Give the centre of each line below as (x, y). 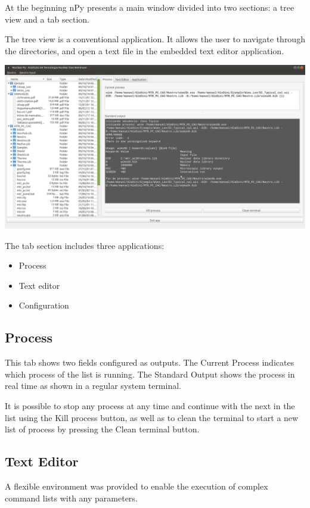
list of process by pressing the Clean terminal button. (102, 429)
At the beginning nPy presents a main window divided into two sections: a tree (150, 7)
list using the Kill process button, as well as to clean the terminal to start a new (152, 417)
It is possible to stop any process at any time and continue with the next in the (150, 405)
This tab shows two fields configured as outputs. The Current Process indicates (150, 362)
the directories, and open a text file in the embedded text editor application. (145, 50)
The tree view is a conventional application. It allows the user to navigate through (155, 39)
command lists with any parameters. (71, 498)
